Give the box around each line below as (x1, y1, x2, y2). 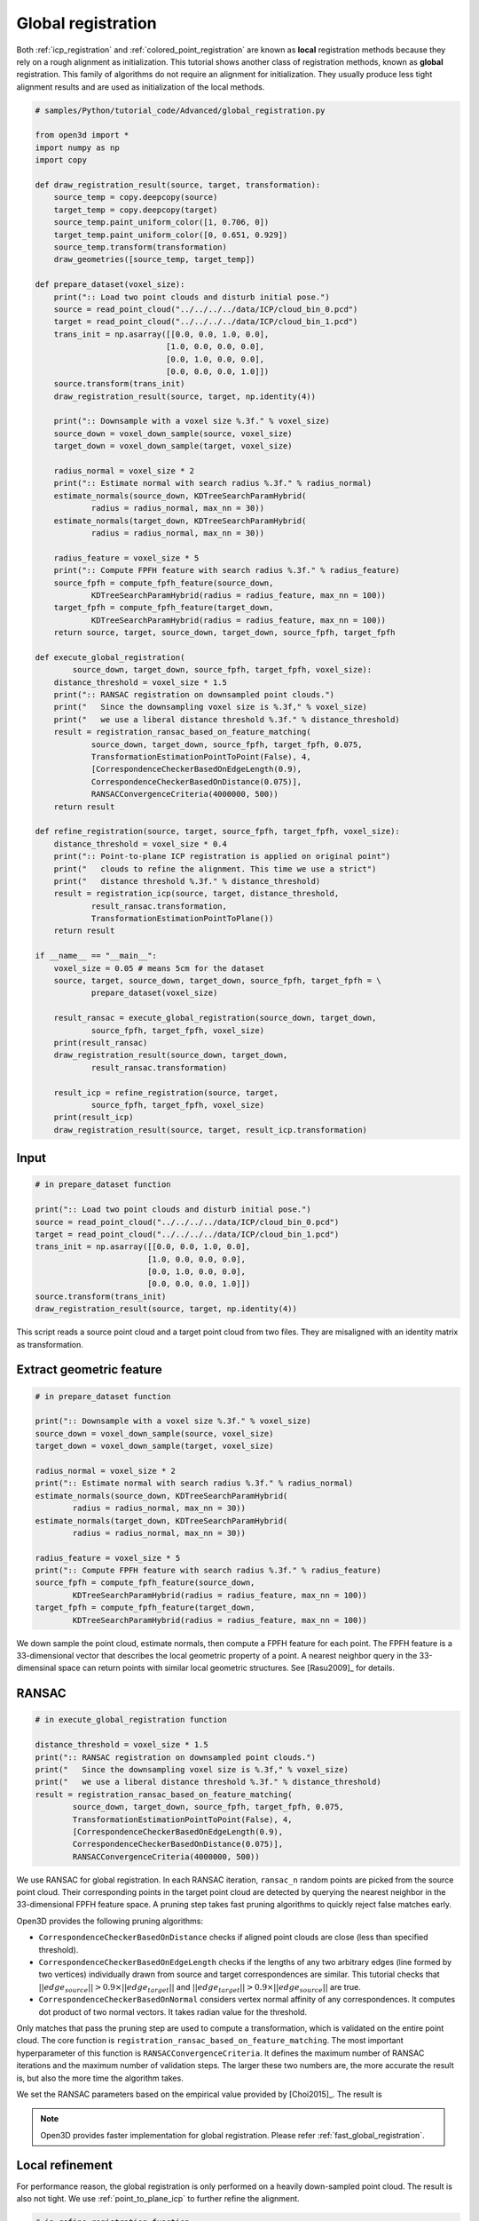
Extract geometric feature (16, 1362, 163, 1377)
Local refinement (16, 2157, 113, 2172)
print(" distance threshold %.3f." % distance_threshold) (53, 876, 321, 886)
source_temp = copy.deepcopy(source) (53, 192, 218, 203)
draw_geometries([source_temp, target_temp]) (53, 254, 255, 265)
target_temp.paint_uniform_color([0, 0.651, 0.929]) (53, 229, 288, 240)
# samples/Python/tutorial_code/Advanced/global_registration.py (35, 105, 326, 115)
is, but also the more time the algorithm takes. (16, 2073, 184, 2083)
